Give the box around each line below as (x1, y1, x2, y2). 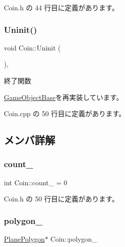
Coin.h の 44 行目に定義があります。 (4, 2, 119, 12)
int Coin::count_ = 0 (4, 177, 67, 187)
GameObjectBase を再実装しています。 (4, 92, 123, 102)
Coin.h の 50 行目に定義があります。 (4, 194, 119, 204)
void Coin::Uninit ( (4, 42, 61, 52)
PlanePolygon (4, 234, 45, 244)
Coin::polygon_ (50, 234, 97, 244)
